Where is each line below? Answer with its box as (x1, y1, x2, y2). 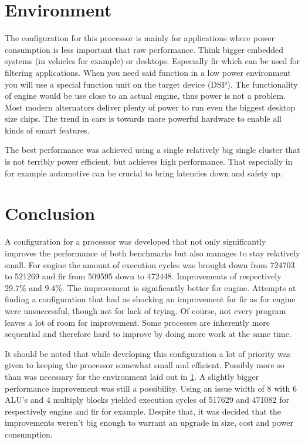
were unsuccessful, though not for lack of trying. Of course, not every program (5, 304, 286, 316)
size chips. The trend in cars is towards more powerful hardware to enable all (5, 112, 282, 125)
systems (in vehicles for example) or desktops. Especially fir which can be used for (5, 55, 300, 67)
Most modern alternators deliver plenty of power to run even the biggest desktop (5, 101, 296, 113)
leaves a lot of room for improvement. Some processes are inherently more (5, 316, 270, 328)
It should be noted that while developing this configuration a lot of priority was (5, 347, 291, 359)
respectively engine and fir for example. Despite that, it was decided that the (5, 405, 282, 417)
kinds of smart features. (5, 123, 90, 136)
